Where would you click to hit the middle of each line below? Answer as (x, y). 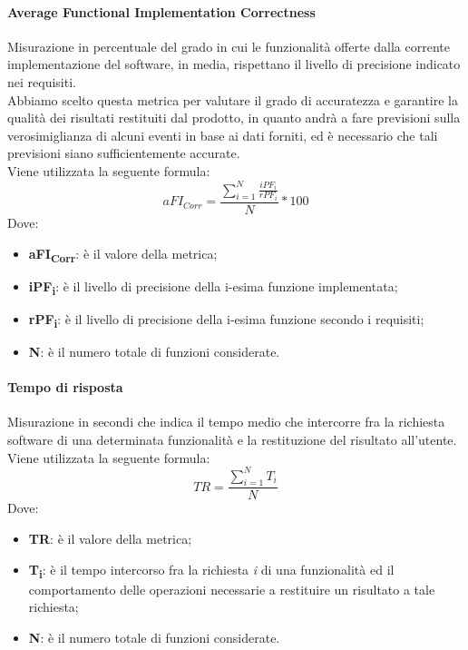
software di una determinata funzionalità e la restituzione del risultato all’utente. (232, 439)
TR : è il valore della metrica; (110, 539)
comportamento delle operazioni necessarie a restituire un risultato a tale (232, 589)
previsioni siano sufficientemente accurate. (124, 153)
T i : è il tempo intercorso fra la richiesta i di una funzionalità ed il (211, 570)
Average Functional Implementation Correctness (161, 11)
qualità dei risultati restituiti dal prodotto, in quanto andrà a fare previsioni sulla (234, 118)
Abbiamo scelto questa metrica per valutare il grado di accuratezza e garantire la (233, 99)
